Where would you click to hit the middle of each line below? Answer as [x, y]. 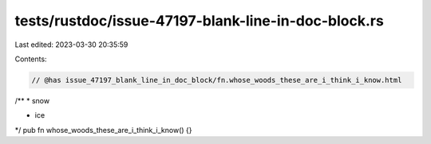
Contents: [31, 59]
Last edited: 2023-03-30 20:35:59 [71, 45]
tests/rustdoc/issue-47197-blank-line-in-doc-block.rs [200, 21]
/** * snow [32, 100]
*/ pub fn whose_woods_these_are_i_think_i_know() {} [103, 130]
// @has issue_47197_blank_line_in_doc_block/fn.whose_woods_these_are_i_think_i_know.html [217, 80]
